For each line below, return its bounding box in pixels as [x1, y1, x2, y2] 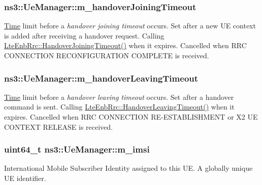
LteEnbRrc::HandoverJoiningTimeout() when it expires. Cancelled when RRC [4, 40, 247, 51]
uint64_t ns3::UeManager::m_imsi [4, 143, 150, 156]
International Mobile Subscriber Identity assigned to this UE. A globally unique [4, 163, 253, 173]
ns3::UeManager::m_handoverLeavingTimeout [4, 71, 199, 84]
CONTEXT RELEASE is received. [4, 121, 113, 132]
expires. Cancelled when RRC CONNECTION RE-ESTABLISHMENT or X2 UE [4, 112, 258, 122]
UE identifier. [4, 173, 46, 183]
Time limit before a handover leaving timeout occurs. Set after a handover [4, 91, 234, 102]
